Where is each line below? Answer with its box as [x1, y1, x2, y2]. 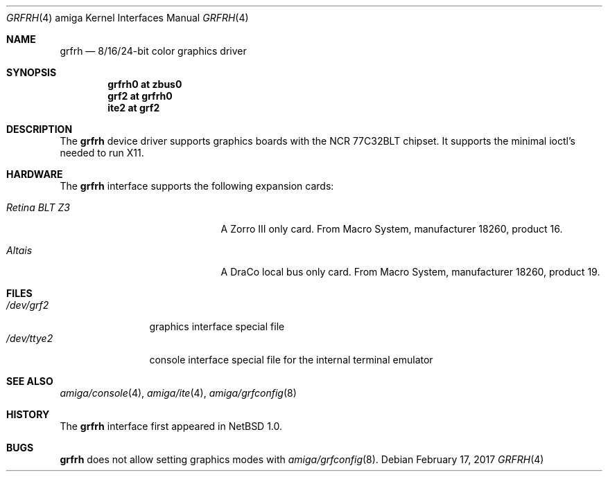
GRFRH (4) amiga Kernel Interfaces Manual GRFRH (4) [6, 12, 249, 24]
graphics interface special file [149, 321, 285, 332]
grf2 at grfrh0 [107, 90, 173, 102]
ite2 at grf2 [107, 102, 160, 114]
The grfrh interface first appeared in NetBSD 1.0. [60, 420, 283, 432]
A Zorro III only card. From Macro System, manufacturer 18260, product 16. [220, 223, 563, 235]
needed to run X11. [60, 147, 144, 159]
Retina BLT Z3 [6, 201, 70, 213]
